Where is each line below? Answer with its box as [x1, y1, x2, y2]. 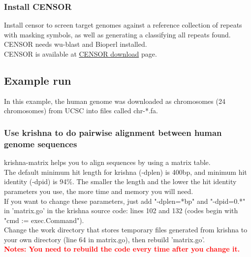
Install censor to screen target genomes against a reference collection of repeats [4, 20, 242, 30]
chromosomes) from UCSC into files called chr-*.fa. [4, 105, 158, 116]
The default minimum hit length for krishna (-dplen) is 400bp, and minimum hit [4, 166, 247, 177]
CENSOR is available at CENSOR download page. [4, 49, 157, 59]
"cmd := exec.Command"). [4, 215, 84, 225]
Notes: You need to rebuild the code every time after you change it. [4, 244, 240, 254]
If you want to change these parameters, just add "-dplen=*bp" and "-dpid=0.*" [4, 195, 246, 206]
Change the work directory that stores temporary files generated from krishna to [4, 225, 248, 235]
